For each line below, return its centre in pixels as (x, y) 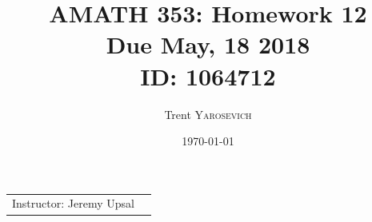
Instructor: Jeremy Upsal (73, 203)
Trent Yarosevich (208, 114)
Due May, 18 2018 (208, 44)
